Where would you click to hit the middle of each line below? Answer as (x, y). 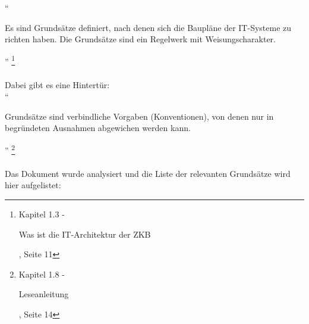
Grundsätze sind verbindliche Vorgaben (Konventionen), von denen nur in (139, 116)
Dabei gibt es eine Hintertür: (57, 84)
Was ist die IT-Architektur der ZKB (85, 234)
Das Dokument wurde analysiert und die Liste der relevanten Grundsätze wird (148, 173)
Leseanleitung (44, 294)
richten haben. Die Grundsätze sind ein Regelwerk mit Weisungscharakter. (140, 39)
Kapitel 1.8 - (42, 274)
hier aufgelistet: (33, 185)
